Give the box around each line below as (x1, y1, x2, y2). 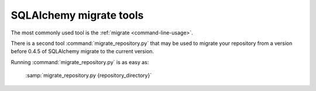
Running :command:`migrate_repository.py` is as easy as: (11, 58, 149, 65)
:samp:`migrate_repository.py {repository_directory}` (25, 72, 152, 79)
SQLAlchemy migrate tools (11, 9, 144, 22)
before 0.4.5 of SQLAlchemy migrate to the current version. (11, 48, 154, 55)
